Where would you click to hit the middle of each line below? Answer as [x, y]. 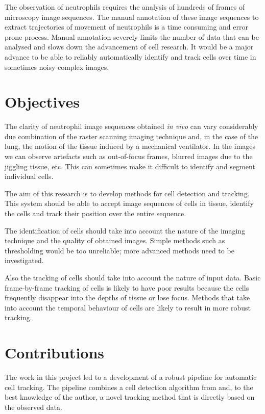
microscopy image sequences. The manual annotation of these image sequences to [132, 17]
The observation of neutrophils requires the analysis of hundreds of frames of [125, 7]
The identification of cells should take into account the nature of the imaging [125, 230]
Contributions [55, 353]
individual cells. [29, 176]
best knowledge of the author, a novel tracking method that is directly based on [130, 397]
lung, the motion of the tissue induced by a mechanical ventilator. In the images [130, 146]
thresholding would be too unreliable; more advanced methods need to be [119, 250]
